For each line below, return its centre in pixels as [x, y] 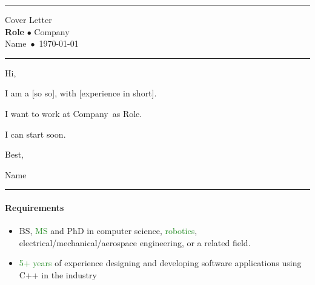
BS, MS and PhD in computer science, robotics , [108, 231]
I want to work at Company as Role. [74, 113]
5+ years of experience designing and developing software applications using [160, 263]
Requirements [35, 207]
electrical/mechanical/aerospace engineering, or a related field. [135, 242]
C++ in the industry [58, 274]
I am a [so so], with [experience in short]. [81, 93]
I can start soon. [35, 134]
